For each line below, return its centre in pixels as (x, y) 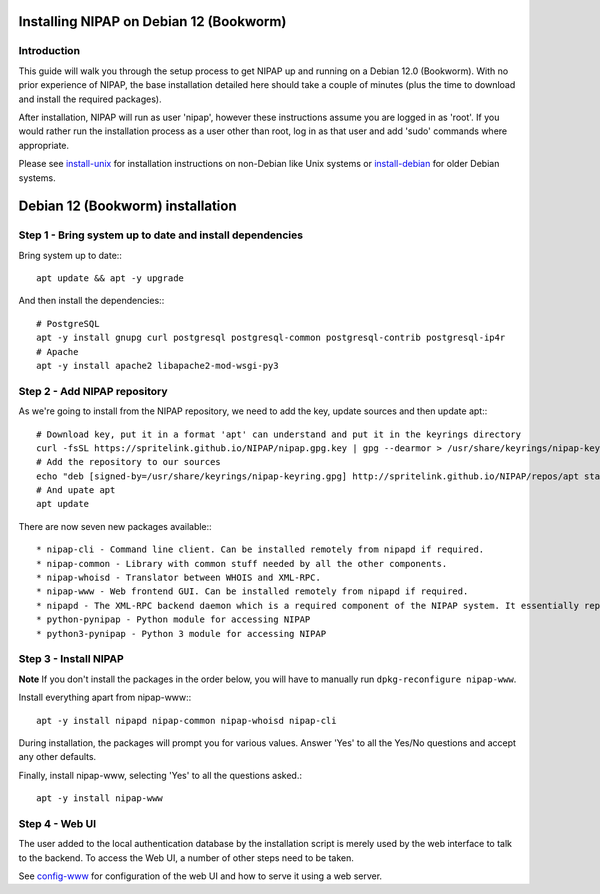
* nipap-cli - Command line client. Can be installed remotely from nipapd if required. (260, 549)
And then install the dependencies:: (91, 301)
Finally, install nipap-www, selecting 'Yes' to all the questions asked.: (160, 775)
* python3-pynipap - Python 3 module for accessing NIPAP (181, 633)
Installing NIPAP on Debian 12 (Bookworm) (152, 21)
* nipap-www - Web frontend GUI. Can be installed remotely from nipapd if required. (252, 591)
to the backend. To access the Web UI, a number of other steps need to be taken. (186, 857)
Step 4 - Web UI (57, 823)
